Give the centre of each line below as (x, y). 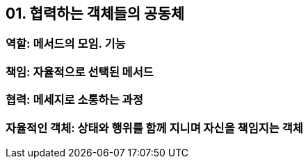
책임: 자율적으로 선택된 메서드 (80, 72)
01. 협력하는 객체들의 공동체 (95, 13)
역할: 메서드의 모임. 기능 (66, 44)
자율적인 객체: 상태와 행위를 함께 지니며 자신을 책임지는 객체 (154, 128)
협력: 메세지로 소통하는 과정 (74, 100)
